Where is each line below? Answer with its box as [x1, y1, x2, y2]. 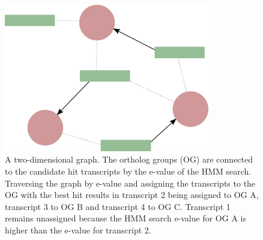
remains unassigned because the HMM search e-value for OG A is [5, 212, 246, 224]
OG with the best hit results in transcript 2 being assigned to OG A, [5, 188, 259, 201]
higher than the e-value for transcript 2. [5, 223, 151, 236]
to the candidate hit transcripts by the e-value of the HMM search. [5, 164, 252, 177]
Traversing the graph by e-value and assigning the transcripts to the [5, 176, 256, 189]
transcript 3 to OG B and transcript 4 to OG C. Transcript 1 [5, 200, 231, 212]
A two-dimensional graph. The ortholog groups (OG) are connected [5, 153, 253, 166]
